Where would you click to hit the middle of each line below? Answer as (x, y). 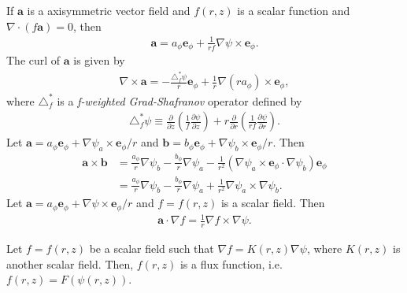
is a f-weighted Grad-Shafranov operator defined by (179, 100)
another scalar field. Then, (70, 263)
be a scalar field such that (152, 248)
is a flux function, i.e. (231, 263)
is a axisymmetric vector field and (109, 10)
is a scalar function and (294, 10)
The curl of (33, 60)
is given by (99, 60)
